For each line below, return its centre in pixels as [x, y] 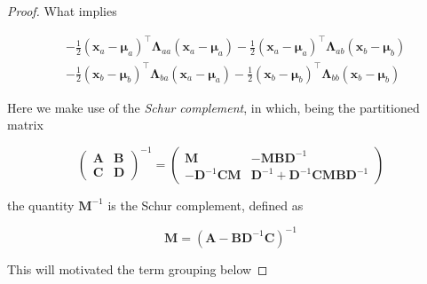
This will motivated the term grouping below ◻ [138, 268]
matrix [25, 125]
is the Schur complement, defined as [206, 205]
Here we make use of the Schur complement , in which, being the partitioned [213, 107]
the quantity [41, 205]
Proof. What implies [62, 11]
